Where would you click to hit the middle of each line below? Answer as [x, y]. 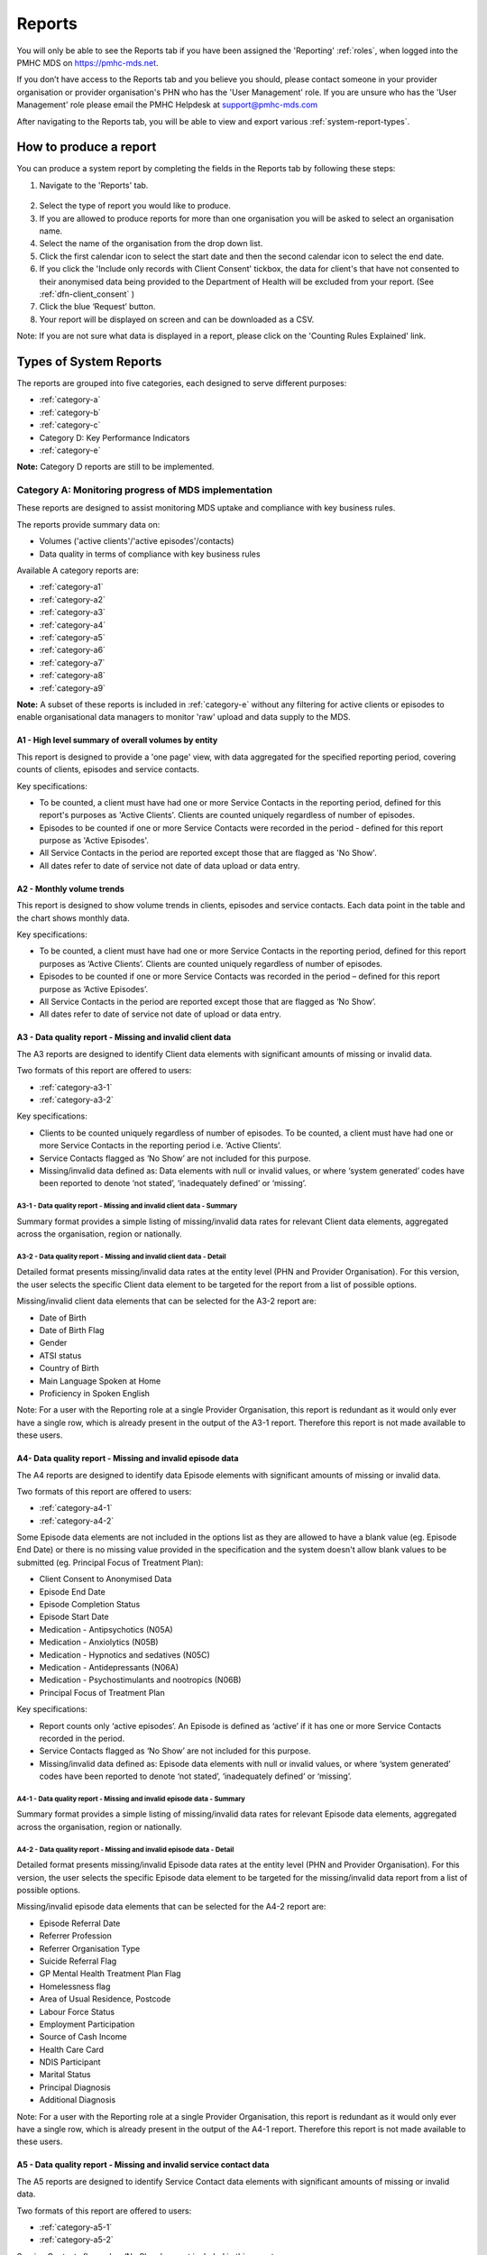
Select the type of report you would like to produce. [135, 206]
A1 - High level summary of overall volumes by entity [117, 741]
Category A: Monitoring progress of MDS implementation [145, 490]
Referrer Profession [75, 1936]
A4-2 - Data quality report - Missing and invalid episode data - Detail [125, 1849]
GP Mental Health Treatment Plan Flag [110, 1974]
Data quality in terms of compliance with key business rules [150, 554]
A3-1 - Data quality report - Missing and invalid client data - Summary [127, 1206]
